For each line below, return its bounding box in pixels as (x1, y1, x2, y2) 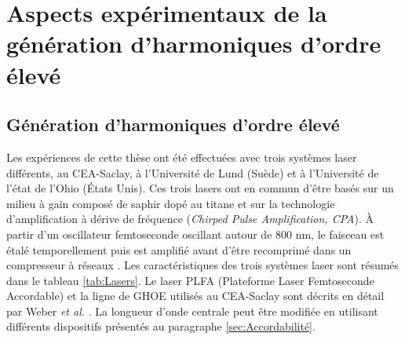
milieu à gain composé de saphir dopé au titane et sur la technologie (6, 195, 335, 211)
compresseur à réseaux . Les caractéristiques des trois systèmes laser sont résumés (6, 257, 400, 273)
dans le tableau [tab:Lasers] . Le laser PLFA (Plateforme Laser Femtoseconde (6, 272, 374, 288)
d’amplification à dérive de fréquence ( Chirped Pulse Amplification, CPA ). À (6, 210, 374, 227)
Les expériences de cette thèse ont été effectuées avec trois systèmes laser (6, 148, 357, 165)
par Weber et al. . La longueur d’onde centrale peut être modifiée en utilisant (6, 302, 378, 319)
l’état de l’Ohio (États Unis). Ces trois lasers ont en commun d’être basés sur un (6, 180, 394, 196)
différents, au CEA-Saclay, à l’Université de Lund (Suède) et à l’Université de (6, 164, 379, 181)
